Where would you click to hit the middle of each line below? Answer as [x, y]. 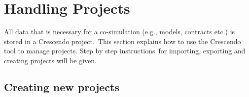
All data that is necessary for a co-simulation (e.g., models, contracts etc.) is [120, 32]
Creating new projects [62, 86]
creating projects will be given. [50, 60]
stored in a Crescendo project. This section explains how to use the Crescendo [123, 41]
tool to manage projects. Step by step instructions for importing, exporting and [125, 51]
